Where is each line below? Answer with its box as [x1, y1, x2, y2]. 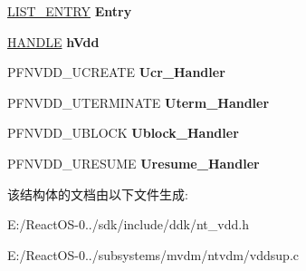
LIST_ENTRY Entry [7, 2, 132, 20]
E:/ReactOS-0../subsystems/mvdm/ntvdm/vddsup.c [7, 245, 300, 264]
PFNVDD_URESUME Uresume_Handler [7, 153, 260, 172]
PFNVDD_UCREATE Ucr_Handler [7, 63, 225, 82]
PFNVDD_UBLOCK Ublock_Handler [7, 123, 239, 142]
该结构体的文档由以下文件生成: [7, 184, 188, 203]
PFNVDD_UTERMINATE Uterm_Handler [7, 92, 270, 111]
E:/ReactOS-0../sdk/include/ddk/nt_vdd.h [7, 215, 249, 234]
